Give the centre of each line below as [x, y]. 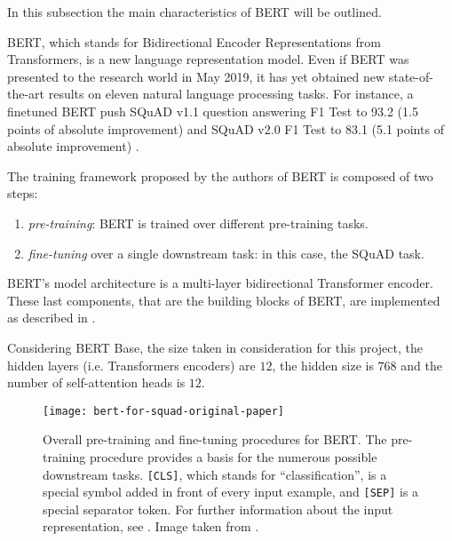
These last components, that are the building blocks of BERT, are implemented [224, 300]
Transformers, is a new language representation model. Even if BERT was [208, 59]
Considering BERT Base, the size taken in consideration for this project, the [215, 347]
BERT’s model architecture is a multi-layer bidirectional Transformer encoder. [220, 283]
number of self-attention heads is [96, 382]
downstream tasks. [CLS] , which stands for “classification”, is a [215, 474]
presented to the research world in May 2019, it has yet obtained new [196, 76]
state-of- [411, 76]
